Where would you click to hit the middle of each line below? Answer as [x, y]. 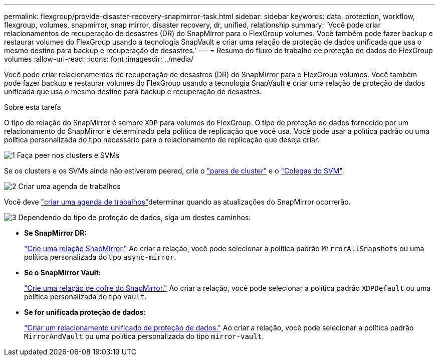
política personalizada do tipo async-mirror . [100, 257]
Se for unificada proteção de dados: [85, 312]
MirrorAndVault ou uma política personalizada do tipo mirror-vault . [144, 336]
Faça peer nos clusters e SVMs [68, 155]
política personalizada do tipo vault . [85, 297]
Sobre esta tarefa [33, 107]
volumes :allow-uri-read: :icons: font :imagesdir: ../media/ [99, 59]
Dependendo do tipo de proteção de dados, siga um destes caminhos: [135, 217]
